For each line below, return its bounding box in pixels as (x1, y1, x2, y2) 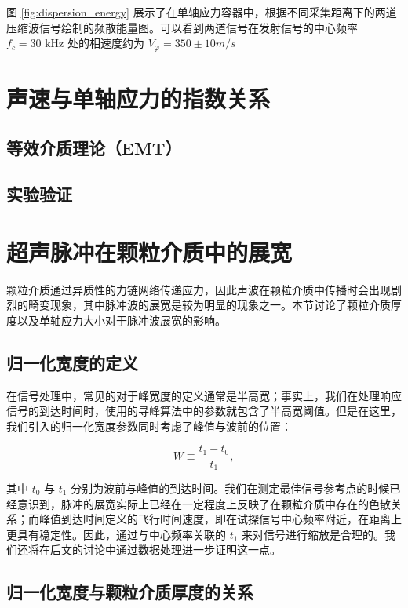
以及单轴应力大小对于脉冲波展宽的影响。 (16, 311, 226, 328)
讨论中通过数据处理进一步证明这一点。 (82, 541, 281, 558)
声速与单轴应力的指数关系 (6, 82, 271, 114)
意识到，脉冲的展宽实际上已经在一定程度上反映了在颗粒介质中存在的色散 (16, 495, 391, 512)
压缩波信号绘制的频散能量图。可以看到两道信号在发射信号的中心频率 (6, 19, 358, 35)
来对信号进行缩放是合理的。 (242, 526, 385, 542)
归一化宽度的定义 (6, 350, 138, 374)
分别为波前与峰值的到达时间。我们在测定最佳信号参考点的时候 (71, 479, 390, 496)
